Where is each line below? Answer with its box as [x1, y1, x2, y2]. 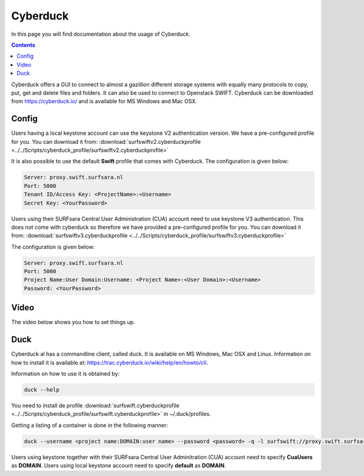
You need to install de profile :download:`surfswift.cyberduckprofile [11, 401, 180, 409]
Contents [11, 41, 36, 49]
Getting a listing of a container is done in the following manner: [11, 421, 168, 429]
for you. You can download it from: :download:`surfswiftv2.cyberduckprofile [11, 138, 201, 145]
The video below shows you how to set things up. [11, 319, 136, 326]
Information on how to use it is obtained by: [11, 370, 120, 378]
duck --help [24, 386, 60, 393]
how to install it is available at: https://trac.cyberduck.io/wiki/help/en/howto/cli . [11, 359, 209, 366]
